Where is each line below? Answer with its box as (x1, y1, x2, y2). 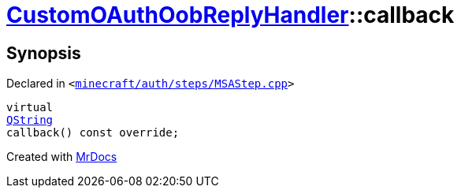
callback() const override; (6, 126, 180, 140)
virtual (6, 101, 54, 114)
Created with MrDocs (6, 150, 117, 164)
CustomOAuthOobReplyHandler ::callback (6, 2, 455, 28)
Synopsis (6, 43, 81, 63)
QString (6, 114, 54, 127)
